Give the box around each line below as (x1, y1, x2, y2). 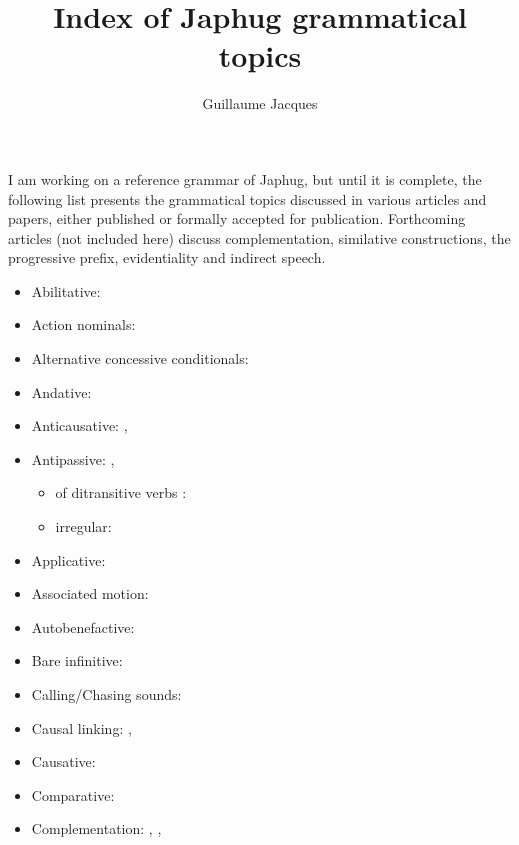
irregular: (55, 516, 112, 537)
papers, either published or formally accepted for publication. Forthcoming (8, 208, 466, 229)
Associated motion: (31, 583, 149, 604)
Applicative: (31, 549, 106, 570)
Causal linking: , (31, 717, 132, 738)
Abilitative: (31, 280, 101, 301)
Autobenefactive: (31, 616, 135, 637)
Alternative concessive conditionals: (31, 348, 249, 369)
